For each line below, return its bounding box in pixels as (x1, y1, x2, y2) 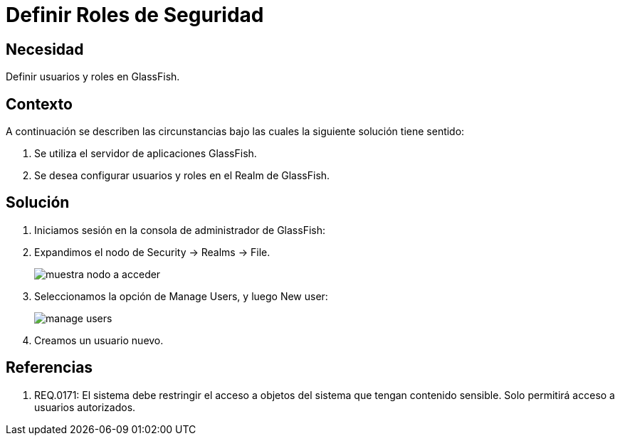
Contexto (6, 95, 73, 113)
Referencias (6, 358, 93, 377)
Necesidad (6, 40, 84, 58)
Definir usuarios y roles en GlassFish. (6, 70, 180, 83)
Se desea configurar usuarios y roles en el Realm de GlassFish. (34, 169, 330, 182)
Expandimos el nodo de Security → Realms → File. (34, 245, 270, 258)
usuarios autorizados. (34, 400, 136, 413)
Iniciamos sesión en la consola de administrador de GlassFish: (34, 223, 325, 236)
